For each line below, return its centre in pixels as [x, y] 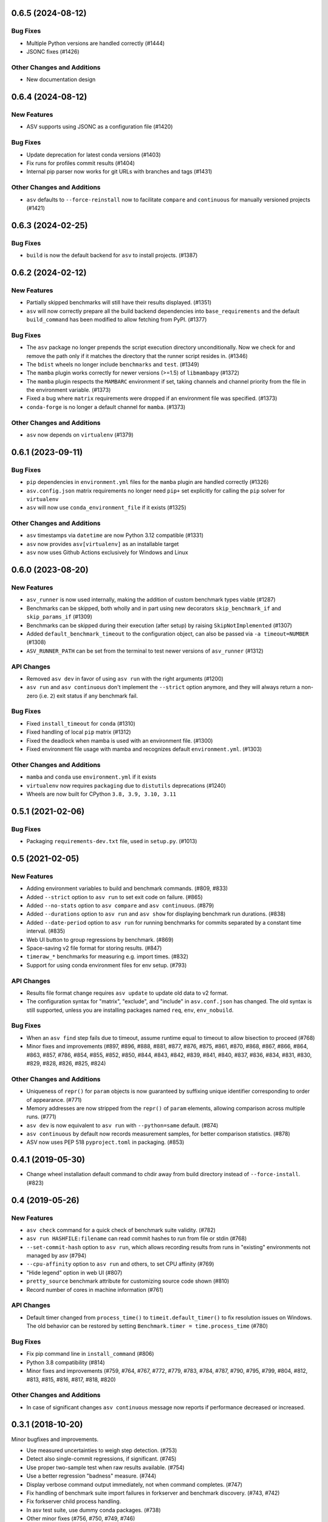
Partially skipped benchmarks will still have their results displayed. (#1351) [119, 303]
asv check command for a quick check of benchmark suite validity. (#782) [121, 1230]
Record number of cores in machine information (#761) [95, 1289]
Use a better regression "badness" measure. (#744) [91, 1476]
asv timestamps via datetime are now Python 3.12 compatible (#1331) [115, 535]
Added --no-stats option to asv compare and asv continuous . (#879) [120, 906]
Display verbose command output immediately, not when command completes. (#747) [135, 1484]
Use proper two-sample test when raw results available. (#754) [105, 1467]
